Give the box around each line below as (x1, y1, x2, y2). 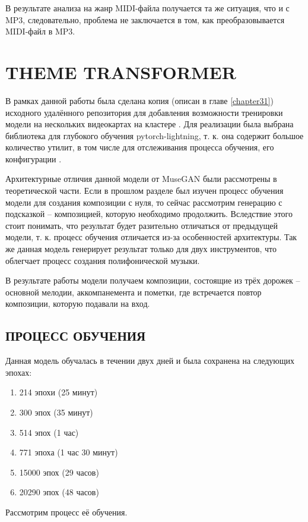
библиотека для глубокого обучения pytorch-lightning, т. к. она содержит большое (5, 129, 304, 141)
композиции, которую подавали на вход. (5, 297, 150, 310)
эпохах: (5, 366, 32, 378)
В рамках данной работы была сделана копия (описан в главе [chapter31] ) (5, 94, 274, 106)
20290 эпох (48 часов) (19, 486, 99, 498)
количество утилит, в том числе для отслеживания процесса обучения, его (5, 141, 274, 153)
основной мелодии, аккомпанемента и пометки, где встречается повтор (5, 285, 262, 298)
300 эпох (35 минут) (19, 405, 93, 418)
